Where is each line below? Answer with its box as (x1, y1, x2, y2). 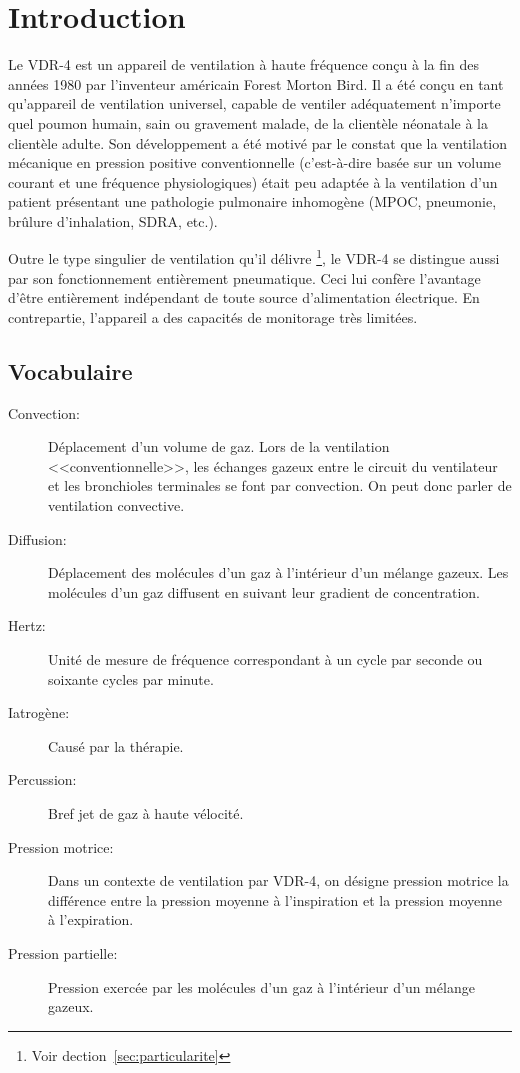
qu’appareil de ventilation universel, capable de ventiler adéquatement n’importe (8, 93, 501, 114)
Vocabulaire (8, 355, 133, 386)
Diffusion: (8, 528, 67, 549)
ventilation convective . (48, 495, 185, 516)
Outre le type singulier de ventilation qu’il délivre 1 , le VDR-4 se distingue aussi (8, 245, 500, 269)
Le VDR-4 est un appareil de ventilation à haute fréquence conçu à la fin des (8, 54, 479, 75)
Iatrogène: (8, 702, 70, 723)
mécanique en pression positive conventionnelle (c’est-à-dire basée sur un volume (8, 152, 501, 173)
